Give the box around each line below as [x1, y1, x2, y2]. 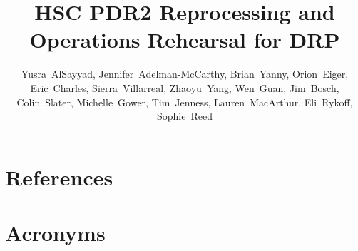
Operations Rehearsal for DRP [29, 25, 340, 54]
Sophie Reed [157, 108, 213, 123]
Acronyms [5, 218, 106, 247]
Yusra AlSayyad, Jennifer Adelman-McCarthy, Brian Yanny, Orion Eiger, [21, 66, 349, 81]
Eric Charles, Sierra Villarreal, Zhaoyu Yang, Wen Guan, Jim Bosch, [30, 80, 339, 95]
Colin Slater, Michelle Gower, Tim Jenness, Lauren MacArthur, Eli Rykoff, [16, 94, 353, 109]
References [5, 162, 113, 191]
